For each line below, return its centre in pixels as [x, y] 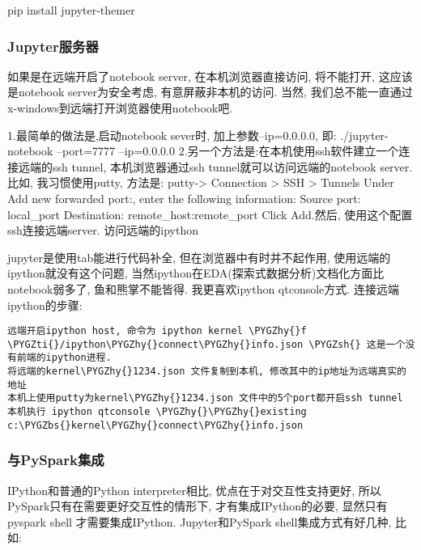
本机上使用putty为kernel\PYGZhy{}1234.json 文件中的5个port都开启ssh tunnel [205, 398]
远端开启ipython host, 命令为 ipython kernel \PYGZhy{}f [157, 331]
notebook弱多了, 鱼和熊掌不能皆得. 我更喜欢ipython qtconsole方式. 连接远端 [203, 288]
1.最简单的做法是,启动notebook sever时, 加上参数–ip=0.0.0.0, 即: [172, 135]
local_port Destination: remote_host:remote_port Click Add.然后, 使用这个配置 [210, 214]
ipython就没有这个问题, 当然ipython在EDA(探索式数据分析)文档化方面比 [196, 273]
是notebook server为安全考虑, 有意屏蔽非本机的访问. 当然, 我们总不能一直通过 [210, 92]
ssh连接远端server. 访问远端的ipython [103, 230]
